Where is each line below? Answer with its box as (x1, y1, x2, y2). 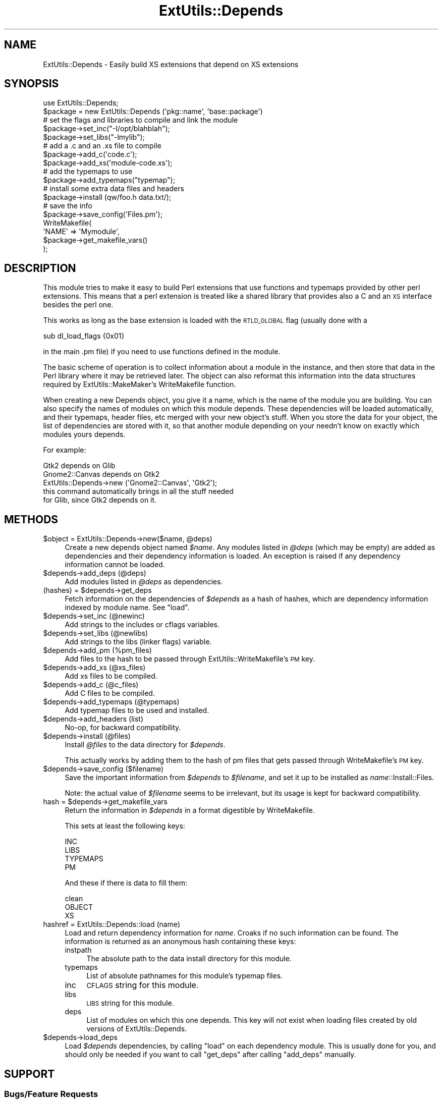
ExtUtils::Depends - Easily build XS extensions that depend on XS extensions (43, 60, 299, 69)
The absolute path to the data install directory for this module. (86, 954, 292, 963)
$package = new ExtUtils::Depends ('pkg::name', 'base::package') (43, 107, 263, 116)
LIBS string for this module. (86, 999, 174, 1008)
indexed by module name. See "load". (65, 603, 190, 612)
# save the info (43, 201, 92, 210)
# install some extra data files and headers (43, 184, 184, 193)
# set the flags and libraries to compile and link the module (43, 116, 238, 125)
